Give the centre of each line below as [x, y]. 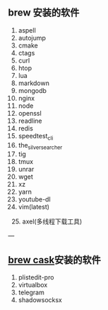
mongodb [32, 90]
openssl [30, 113]
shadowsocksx [40, 300]
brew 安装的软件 [44, 13]
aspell [27, 30]
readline [30, 121]
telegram [31, 292]
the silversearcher [40, 146]
